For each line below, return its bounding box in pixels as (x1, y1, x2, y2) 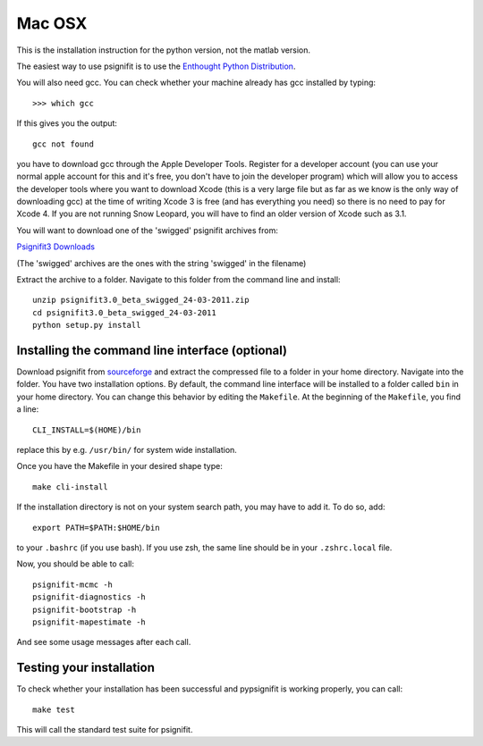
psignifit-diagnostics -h (32, 592, 147, 602)
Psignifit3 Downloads (16, 241, 96, 252)
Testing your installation (16, 660, 156, 675)
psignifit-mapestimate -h (32, 616, 147, 627)
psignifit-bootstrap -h (32, 604, 137, 615)
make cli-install (32, 482, 108, 491)
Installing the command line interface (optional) (16, 343, 288, 357)
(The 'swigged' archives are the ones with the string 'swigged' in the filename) (16, 257, 307, 268)
